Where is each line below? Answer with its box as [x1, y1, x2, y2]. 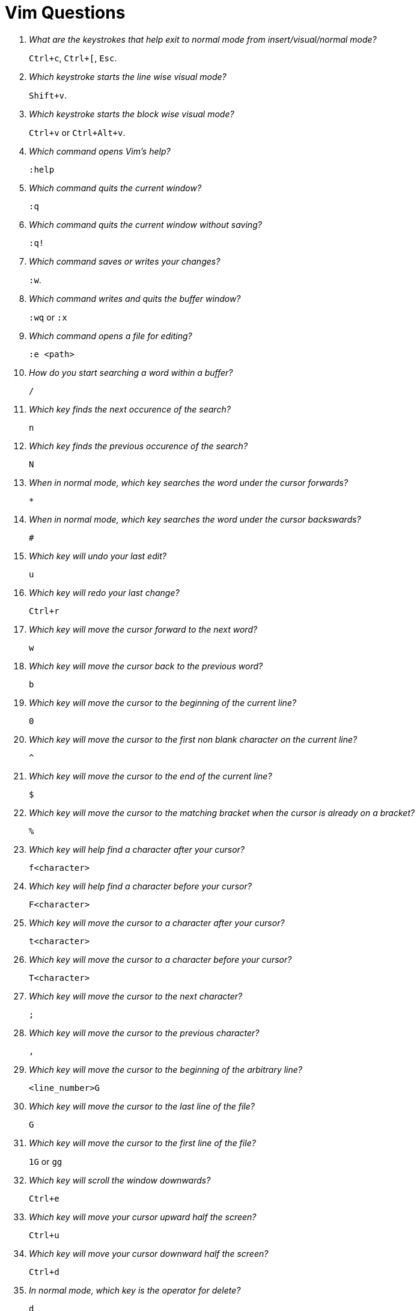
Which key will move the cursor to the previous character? [29, 1027, 260, 1038]
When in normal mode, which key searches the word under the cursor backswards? [29, 514, 361, 524]
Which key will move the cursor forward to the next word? [29, 624, 258, 634]
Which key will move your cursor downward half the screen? [29, 1248, 269, 1259]
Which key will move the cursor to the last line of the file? [29, 1101, 255, 1111]
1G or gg [29, 1156, 62, 1167]
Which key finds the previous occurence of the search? [29, 440, 248, 451]
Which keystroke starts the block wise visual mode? [29, 108, 234, 119]
